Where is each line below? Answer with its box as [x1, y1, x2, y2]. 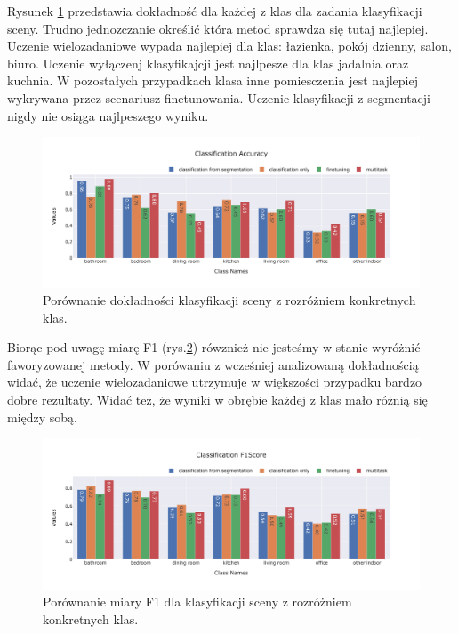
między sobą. [7, 407, 78, 426]
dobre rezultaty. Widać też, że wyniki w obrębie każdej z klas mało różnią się [7, 390, 428, 409]
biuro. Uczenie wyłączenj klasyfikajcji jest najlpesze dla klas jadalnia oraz [7, 53, 409, 72]
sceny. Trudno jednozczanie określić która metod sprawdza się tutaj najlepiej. [7, 19, 429, 37]
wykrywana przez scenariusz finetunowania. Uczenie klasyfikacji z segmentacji [7, 88, 430, 107]
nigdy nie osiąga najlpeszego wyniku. [7, 106, 209, 124]
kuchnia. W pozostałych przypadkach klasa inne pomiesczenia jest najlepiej [7, 71, 419, 90]
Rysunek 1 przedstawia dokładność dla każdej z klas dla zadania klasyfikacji [7, 2, 422, 20]
